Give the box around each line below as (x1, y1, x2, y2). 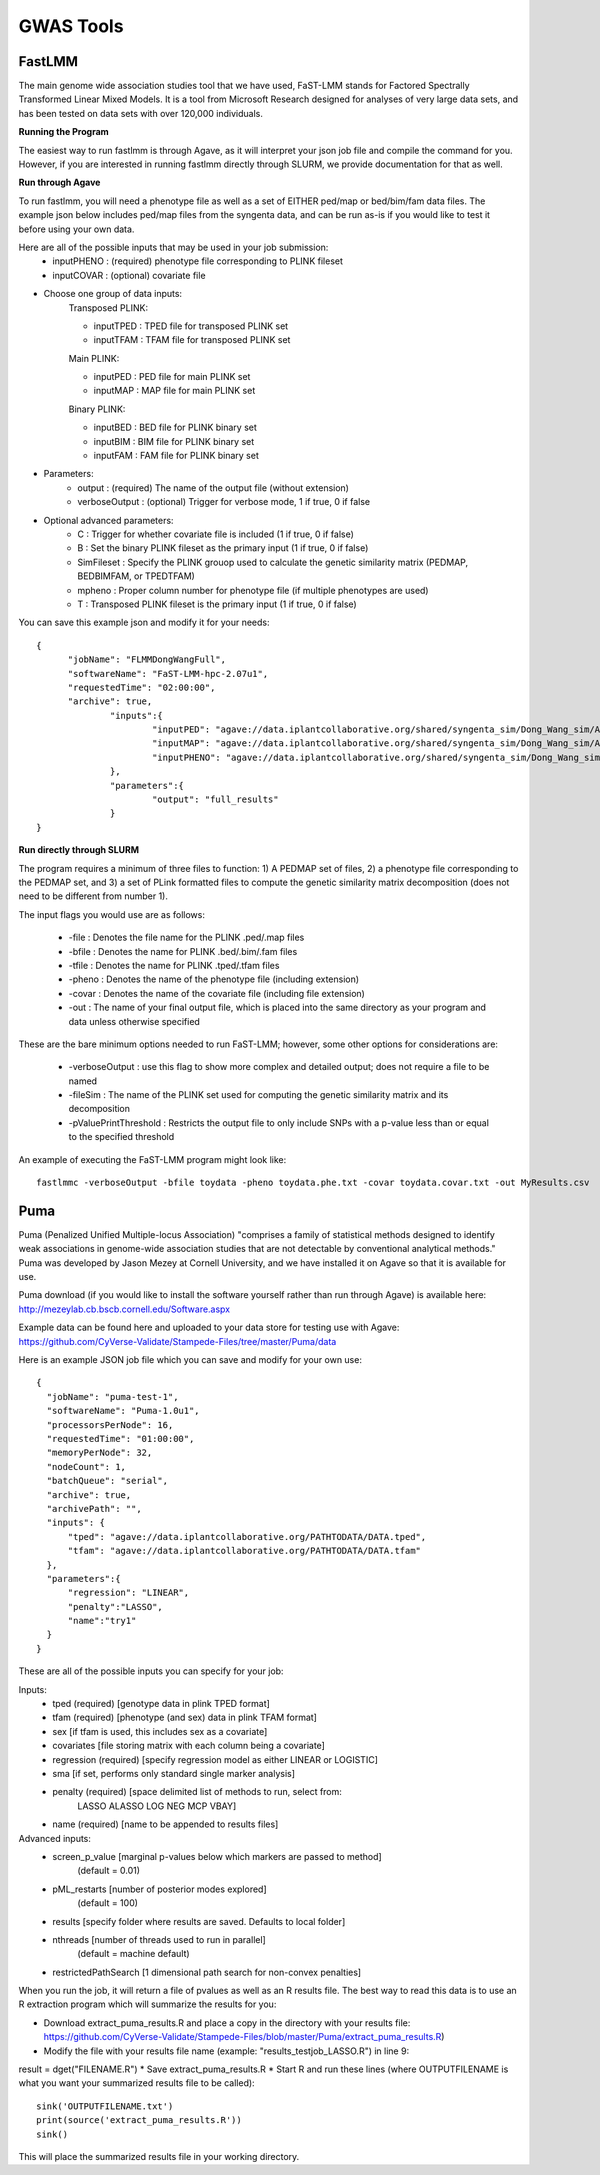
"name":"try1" (67, 1615, 137, 1627)
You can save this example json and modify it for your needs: (18, 616, 270, 629)
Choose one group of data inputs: (43, 288, 183, 300)
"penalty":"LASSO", (67, 1601, 164, 1612)
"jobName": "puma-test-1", (46, 1391, 179, 1402)
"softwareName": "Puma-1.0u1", (46, 1405, 200, 1417)
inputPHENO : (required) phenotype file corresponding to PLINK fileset (52, 255, 344, 267)
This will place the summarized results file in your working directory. (18, 2150, 300, 2162)
